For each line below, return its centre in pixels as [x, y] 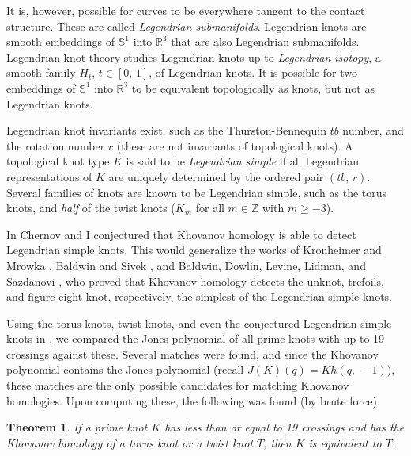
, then [277, 442]
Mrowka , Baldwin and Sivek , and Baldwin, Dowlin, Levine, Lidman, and [186, 265]
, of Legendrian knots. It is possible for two [253, 72]
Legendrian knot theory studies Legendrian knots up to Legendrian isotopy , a [194, 57]
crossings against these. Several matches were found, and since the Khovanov [192, 353]
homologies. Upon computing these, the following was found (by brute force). [193, 400]
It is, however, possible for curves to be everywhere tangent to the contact [186, 10]
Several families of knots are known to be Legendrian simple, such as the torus [197, 192]
